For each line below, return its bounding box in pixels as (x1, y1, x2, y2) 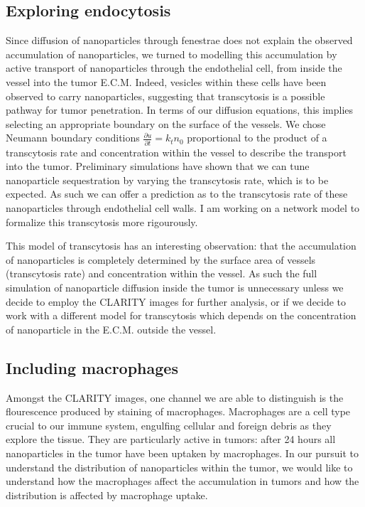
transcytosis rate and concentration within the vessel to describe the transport (6, 144, 347, 159)
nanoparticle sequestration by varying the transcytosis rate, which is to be (6, 172, 329, 187)
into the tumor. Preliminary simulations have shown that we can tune (6, 159, 310, 174)
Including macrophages (6, 356, 178, 378)
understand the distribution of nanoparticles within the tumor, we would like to (6, 459, 353, 474)
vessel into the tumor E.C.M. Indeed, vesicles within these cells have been (6, 74, 327, 89)
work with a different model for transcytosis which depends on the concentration (6, 308, 356, 323)
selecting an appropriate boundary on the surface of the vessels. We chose (6, 116, 326, 131)
